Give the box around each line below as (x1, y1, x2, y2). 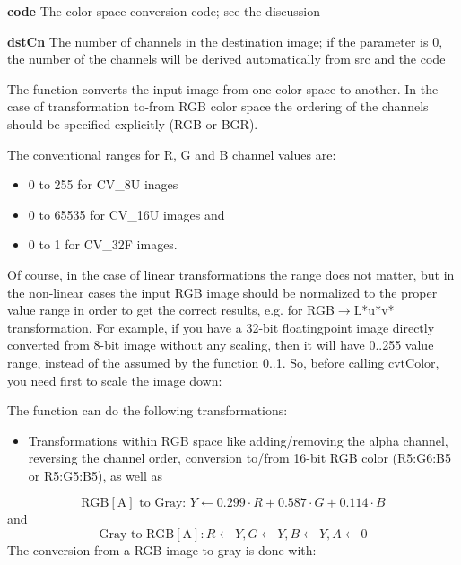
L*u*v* (353, 300, 395, 319)
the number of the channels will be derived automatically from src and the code (7, 49, 446, 68)
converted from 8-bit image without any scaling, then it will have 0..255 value (7, 335, 434, 354)
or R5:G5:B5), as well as (28, 465, 163, 484)
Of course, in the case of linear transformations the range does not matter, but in (7, 265, 455, 283)
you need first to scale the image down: (7, 370, 222, 389)
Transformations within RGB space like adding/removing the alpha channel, (28, 430, 448, 449)
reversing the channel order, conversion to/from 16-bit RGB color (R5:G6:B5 (28, 448, 451, 467)
